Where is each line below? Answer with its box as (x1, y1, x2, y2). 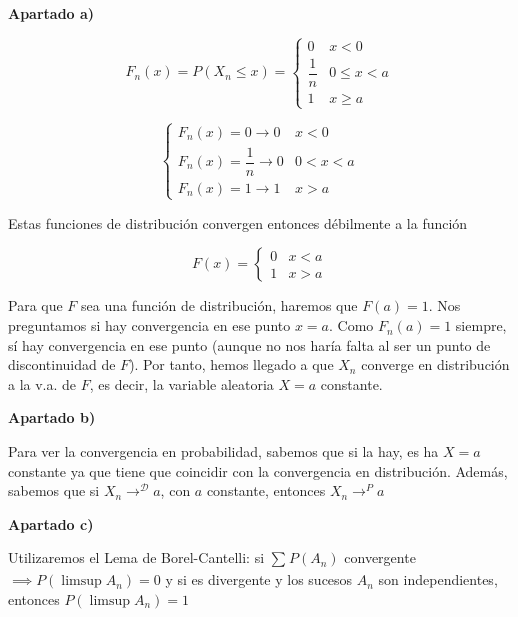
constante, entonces (206, 480, 326, 501)
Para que (8, 295, 63, 316)
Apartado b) (8, 407, 96, 428)
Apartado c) (8, 513, 94, 534)
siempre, (455, 315, 507, 336)
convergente (344, 547, 416, 568)
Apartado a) (8, 3, 95, 23)
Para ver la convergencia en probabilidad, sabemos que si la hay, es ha (8, 441, 439, 462)
